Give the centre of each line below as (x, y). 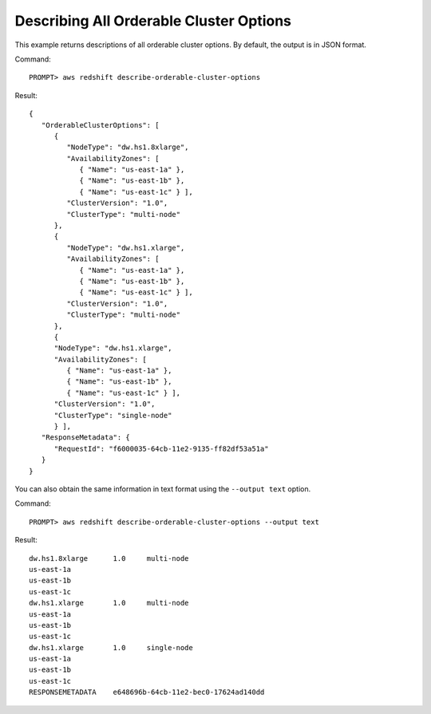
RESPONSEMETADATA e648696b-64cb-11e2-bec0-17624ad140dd (147, 692)
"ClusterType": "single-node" (113, 415)
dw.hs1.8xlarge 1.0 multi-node (109, 558)
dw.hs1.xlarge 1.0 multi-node (109, 603)
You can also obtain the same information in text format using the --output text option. (163, 489)
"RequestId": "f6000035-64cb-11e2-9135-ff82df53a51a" (161, 448)
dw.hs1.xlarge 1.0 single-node (111, 647)
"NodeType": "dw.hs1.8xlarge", (128, 147)
